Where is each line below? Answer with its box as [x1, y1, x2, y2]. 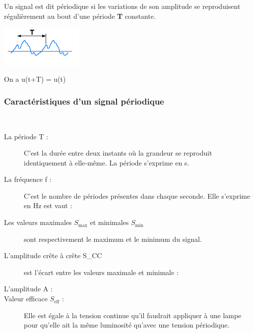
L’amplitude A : [4, 283, 53, 294]
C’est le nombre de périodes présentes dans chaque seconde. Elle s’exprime [24, 190, 251, 201]
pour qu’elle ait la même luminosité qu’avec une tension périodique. [24, 320, 230, 330]
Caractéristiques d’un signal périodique [4, 95, 164, 107]
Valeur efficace [4, 293, 48, 304]
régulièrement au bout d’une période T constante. [4, 10, 156, 21]
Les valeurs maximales [4, 217, 72, 227]
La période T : [4, 131, 48, 141]
